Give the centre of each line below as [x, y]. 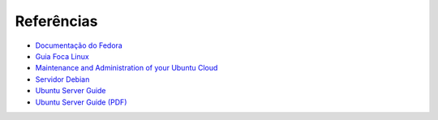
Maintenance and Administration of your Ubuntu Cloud [127, 68]
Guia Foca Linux [62, 56]
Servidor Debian [62, 79]
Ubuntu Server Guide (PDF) [81, 102]
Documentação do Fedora [79, 45]
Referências [56, 21]
